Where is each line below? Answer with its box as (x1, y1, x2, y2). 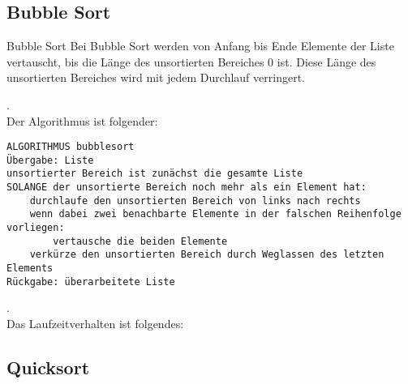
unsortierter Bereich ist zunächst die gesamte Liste (6, 168, 303, 180)
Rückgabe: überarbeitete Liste (6, 275, 175, 288)
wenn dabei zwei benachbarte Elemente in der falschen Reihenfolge (29, 208, 402, 220)
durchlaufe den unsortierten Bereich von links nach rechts (29, 194, 361, 207)
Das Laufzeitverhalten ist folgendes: (6, 314, 184, 331)
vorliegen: (6, 222, 65, 234)
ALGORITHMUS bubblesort (6, 141, 135, 153)
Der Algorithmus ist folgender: (6, 112, 158, 129)
